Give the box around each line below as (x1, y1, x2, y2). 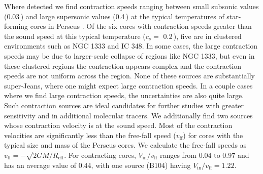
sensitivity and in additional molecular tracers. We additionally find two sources (4, 110, 253, 120)
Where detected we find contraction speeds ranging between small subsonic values (4, 1, 259, 11)
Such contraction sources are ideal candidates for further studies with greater (4, 100, 244, 110)
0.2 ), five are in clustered (163, 30, 242, 41)
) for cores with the (183, 129, 243, 140)
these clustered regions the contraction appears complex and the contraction (4, 60, 242, 71)
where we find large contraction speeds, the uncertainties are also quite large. (4, 90, 244, 101)
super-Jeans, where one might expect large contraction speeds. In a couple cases (4, 80, 253, 91)
